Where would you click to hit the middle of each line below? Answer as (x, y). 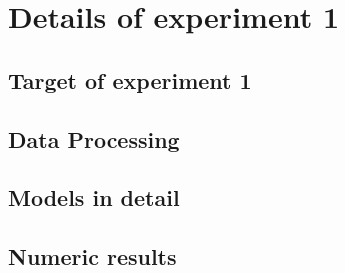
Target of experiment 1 (130, 79)
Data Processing (94, 138)
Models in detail (94, 197)
